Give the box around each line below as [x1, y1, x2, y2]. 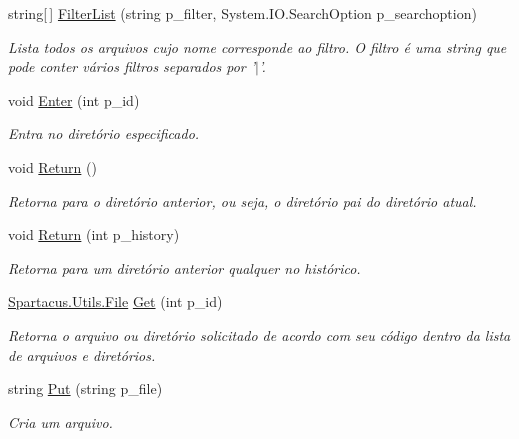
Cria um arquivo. [8, 411, 113, 432]
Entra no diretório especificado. [8, 123, 200, 144]
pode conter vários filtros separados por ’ [8, 56, 256, 77]
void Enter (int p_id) [8, 89, 140, 110]
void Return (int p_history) [8, 224, 180, 245]
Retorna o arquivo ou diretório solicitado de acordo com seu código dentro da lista [8, 324, 511, 345]
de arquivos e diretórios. [8, 344, 156, 365]
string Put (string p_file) [8, 378, 163, 399]
